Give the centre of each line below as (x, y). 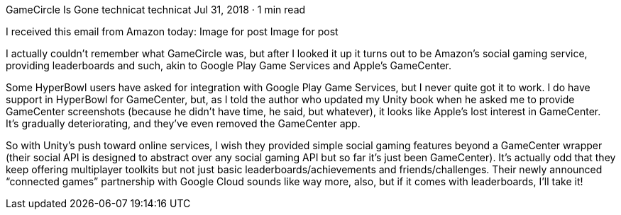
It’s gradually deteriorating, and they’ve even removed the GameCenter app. (183, 123)
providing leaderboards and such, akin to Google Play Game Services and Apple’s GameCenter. (229, 65)
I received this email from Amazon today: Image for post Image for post (172, 31)
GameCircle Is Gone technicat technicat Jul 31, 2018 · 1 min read (156, 10)
